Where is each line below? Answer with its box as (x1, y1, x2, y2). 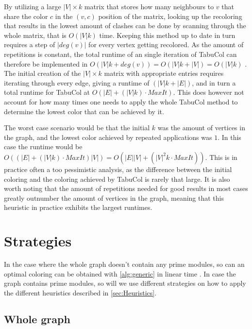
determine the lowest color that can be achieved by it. (4, 106, 164, 116)
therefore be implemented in (4, 58, 88, 69)
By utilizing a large (4, 1, 61, 11)
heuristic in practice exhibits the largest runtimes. (4, 202, 152, 212)
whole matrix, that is (4, 30, 67, 40)
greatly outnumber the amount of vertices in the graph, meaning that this (4, 192, 224, 203)
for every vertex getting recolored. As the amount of (88, 39, 244, 50)
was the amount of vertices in (157, 122, 245, 133)
